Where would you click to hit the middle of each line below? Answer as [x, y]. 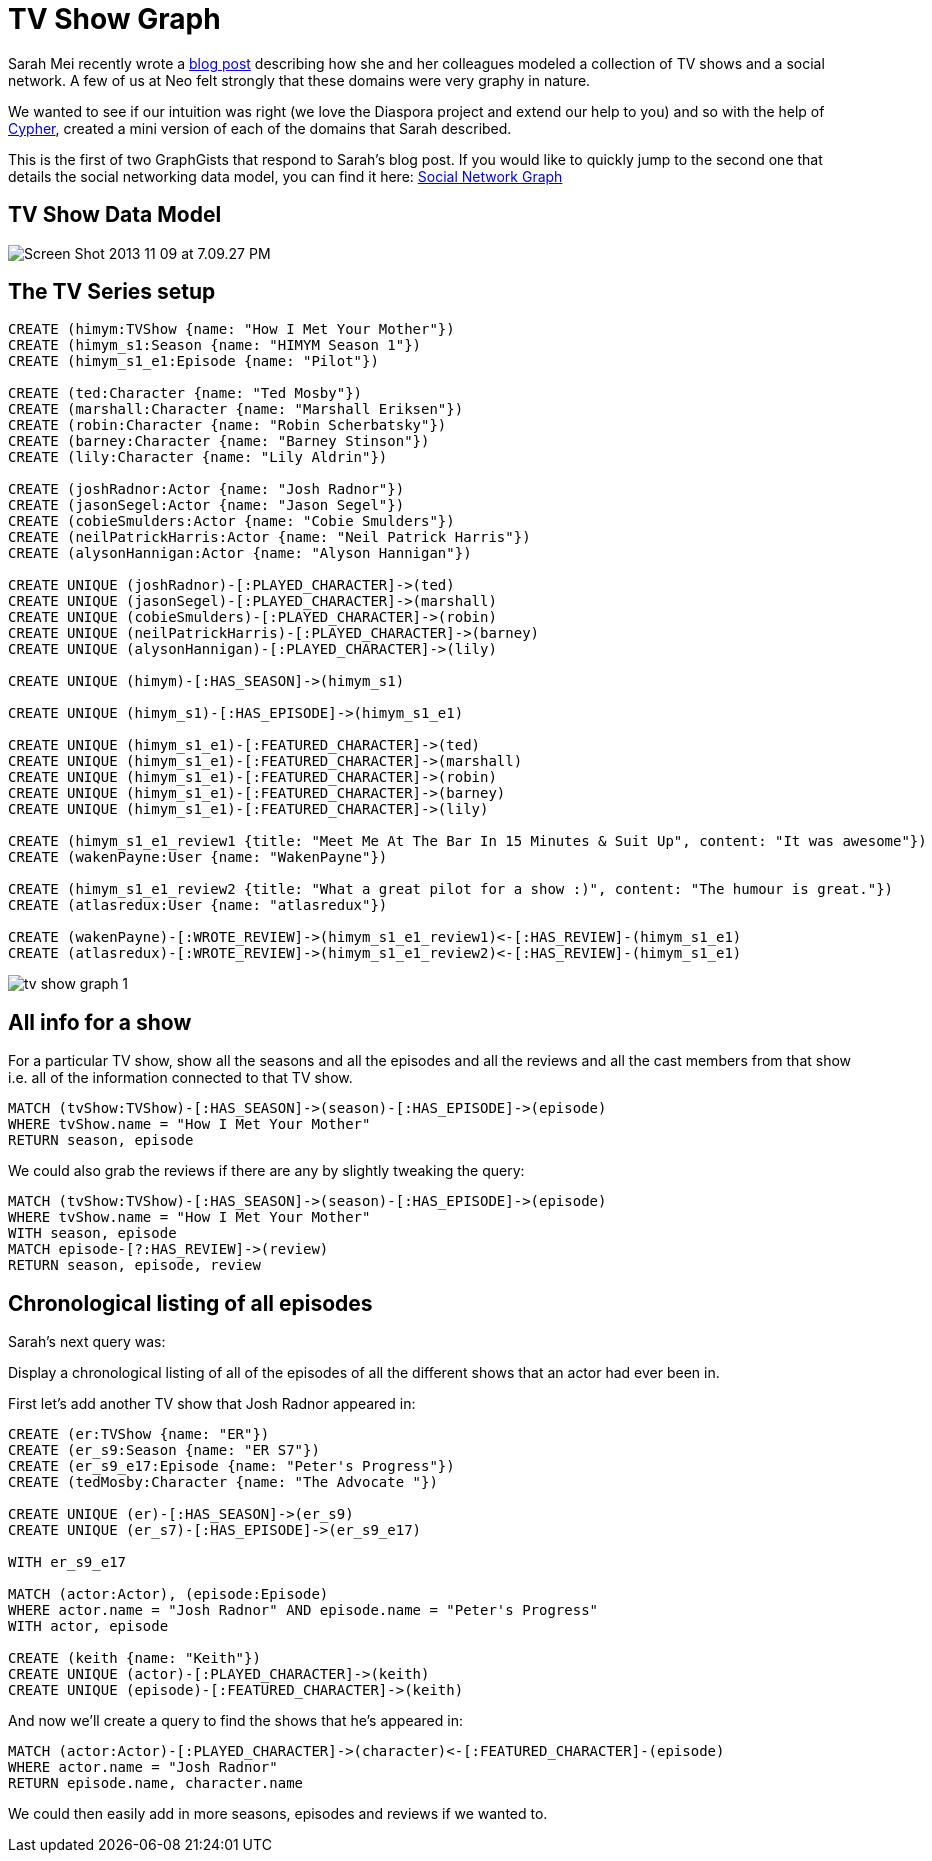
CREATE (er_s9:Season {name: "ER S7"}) [164, 1450]
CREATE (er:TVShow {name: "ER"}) [139, 1434]
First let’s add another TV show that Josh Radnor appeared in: [212, 1404]
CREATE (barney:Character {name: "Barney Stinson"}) [219, 441]
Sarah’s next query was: [87, 1342]
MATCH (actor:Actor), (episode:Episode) [168, 1594]
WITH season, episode [92, 1233]
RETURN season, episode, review [134, 1265]
